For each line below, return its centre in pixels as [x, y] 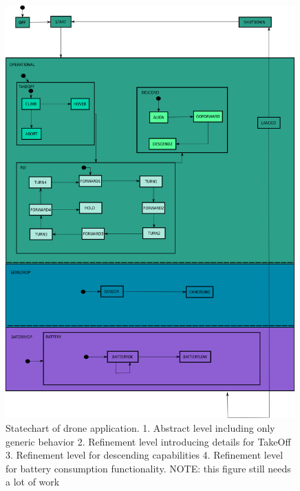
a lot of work [33, 482]
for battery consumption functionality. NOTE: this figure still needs [148, 468]
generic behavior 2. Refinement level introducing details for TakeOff [148, 441]
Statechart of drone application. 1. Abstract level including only [140, 428]
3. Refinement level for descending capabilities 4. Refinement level [144, 455]
